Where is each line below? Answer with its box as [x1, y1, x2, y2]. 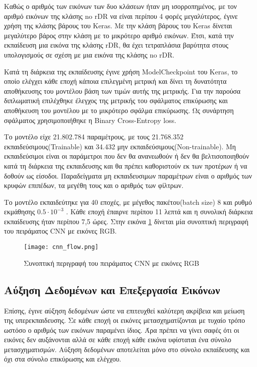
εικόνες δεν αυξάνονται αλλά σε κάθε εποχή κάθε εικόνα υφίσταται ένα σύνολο [4, 334, 232, 345]
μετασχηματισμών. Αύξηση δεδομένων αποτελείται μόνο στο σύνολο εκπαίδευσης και [4, 344, 250, 354]
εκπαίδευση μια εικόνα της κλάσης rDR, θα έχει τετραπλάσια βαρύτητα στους [4, 40, 229, 50]
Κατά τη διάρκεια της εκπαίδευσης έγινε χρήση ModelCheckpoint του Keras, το [4, 66, 238, 76]
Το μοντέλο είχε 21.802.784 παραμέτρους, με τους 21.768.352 [4, 131, 184, 142]
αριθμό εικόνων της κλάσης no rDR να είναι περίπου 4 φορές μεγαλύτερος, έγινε [4, 10, 238, 21]
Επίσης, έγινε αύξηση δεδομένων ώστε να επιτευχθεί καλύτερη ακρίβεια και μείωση [4, 305, 245, 315]
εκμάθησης [4, 206, 35, 217]
